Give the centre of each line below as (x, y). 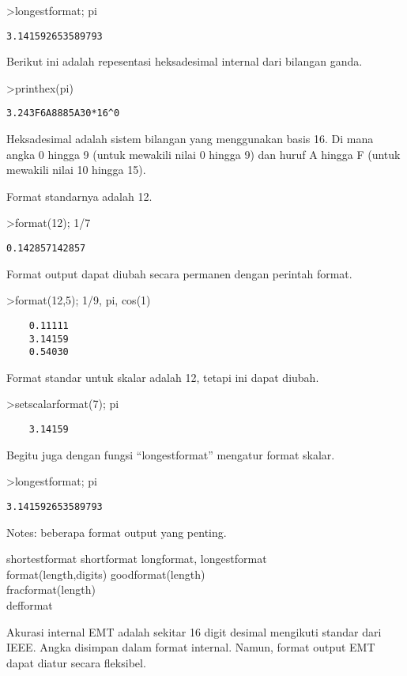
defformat (30, 604)
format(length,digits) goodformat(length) (106, 574)
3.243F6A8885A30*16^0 (63, 113)
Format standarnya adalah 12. (79, 196)
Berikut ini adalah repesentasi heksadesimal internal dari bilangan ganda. (185, 61)
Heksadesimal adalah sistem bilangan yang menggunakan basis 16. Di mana (190, 139)
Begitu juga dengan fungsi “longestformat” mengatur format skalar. (171, 454)
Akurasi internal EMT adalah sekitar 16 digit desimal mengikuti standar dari (194, 631)
